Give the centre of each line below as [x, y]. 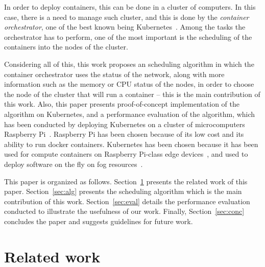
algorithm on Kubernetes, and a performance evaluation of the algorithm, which [130, 114]
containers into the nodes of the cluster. [66, 47]
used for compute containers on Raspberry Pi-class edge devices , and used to [126, 154]
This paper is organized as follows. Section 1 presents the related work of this [126, 181]
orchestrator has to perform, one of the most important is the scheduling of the [128, 37]
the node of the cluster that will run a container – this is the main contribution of [132, 94]
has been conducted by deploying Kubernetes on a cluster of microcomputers [125, 124]
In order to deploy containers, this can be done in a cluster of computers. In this [130, 7]
